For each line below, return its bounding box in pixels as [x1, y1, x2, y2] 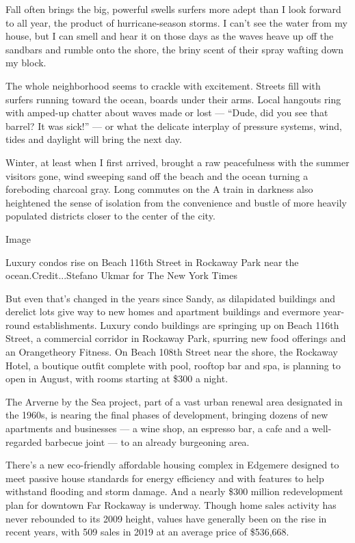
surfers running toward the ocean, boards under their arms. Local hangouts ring [5, 92, 341, 106]
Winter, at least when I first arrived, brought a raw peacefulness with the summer [5, 155, 350, 169]
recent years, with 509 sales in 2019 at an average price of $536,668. [5, 525, 289, 539]
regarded [5, 434, 42, 449]
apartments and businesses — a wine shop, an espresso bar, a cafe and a [5, 421, 309, 436]
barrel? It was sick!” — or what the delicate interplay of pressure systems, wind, [5, 118, 342, 133]
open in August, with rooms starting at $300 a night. [5, 371, 228, 386]
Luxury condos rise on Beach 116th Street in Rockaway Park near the [5, 254, 299, 269]
